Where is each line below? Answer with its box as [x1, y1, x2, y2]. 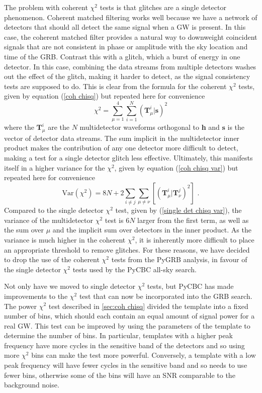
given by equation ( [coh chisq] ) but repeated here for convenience [4, 91, 205, 101]
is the [227, 122, 245, 132]
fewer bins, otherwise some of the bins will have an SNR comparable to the [4, 369, 235, 380]
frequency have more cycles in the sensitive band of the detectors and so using [4, 340, 245, 350]
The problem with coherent [4, 2, 88, 12]
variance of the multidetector [4, 214, 94, 225]
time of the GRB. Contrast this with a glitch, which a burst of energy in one [4, 51, 240, 61]
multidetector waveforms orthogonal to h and [79, 122, 220, 132]
